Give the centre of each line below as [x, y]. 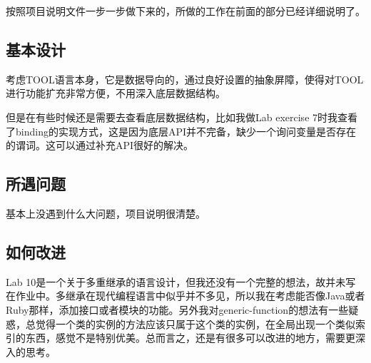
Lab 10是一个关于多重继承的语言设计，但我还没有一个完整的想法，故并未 [176, 281]
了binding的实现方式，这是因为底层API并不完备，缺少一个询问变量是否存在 [181, 131]
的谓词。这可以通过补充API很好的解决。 [100, 145]
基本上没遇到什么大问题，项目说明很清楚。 [106, 213]
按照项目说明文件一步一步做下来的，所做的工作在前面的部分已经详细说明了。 [185, 11]
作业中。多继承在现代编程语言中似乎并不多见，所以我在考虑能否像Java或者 [190, 296]
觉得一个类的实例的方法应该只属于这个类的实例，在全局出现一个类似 [195, 323]
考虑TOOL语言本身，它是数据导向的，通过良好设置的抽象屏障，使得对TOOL [185, 79]
